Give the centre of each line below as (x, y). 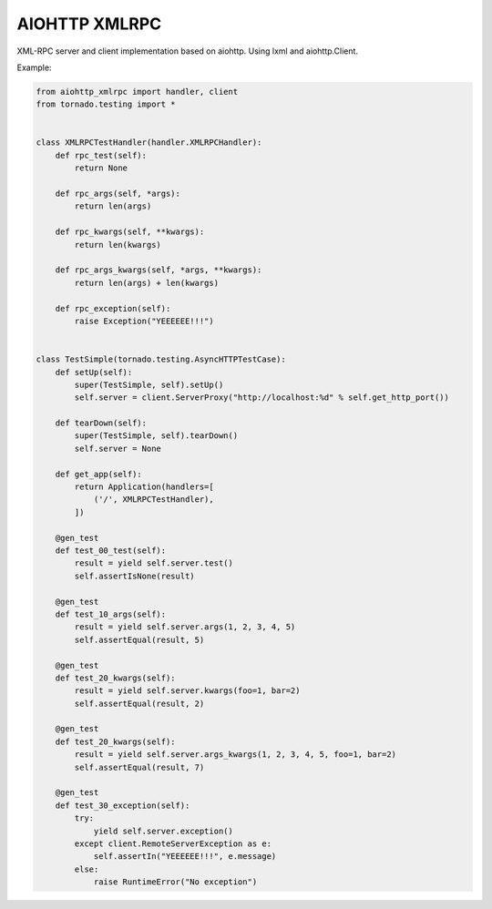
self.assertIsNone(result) (134, 576)
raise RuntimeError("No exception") (175, 882)
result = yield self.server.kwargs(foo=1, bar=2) (187, 691)
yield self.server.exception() (164, 831)
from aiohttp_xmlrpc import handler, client (137, 92)
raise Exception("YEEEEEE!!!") (144, 321)
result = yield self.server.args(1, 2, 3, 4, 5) (185, 627)
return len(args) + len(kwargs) (146, 283)
